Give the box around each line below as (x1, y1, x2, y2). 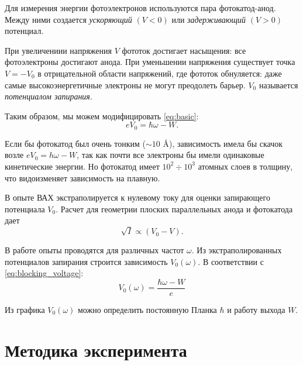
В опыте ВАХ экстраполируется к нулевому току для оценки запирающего (5, 191, 270, 204)
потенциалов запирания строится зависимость (5, 255, 168, 267)
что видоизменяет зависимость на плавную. (5, 171, 160, 184)
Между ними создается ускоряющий (5, 13, 132, 25)
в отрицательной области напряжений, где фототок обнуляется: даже (37, 67, 282, 79)
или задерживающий (171, 13, 246, 25)
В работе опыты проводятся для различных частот (5, 244, 184, 256)
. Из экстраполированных (191, 244, 282, 256)
